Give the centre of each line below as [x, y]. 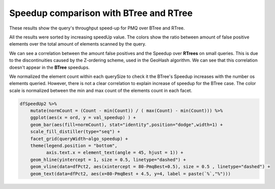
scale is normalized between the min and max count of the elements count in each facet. [101, 90]
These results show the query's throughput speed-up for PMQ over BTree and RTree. [97, 28]
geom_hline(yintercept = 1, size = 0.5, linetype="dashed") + [108, 159]
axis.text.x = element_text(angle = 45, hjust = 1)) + [114, 153]
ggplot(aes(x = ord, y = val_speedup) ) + [83, 118]
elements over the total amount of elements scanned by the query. [78, 44]
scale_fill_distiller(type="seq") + [75, 132]
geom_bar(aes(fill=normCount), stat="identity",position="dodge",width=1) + [126, 124]
